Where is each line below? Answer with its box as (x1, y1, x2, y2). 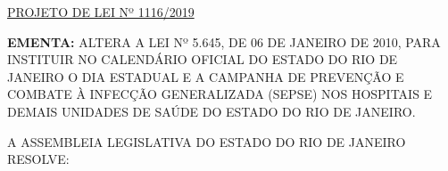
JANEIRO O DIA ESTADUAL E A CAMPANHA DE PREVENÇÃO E (7, 67, 404, 85)
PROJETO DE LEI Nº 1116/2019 (7, 3, 195, 20)
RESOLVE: (7, 150, 70, 168)
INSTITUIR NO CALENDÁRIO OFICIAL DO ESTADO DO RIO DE (7, 50, 398, 69)
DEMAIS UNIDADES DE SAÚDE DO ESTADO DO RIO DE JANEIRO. (7, 102, 416, 120)
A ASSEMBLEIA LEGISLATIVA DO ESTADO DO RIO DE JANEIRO (7, 132, 406, 151)
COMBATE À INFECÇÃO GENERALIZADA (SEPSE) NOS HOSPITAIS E (7, 85, 433, 103)
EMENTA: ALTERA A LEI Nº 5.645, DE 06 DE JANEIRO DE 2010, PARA (7, 32, 441, 51)
